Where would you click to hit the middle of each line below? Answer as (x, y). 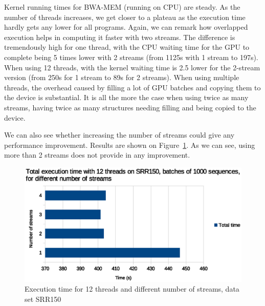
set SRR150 (43, 299)
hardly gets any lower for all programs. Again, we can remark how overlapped (126, 27)
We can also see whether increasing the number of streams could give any (119, 135)
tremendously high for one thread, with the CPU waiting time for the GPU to (127, 47)
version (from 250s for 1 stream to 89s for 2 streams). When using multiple (122, 77)
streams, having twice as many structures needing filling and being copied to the (130, 107)
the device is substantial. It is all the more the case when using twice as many (126, 97)
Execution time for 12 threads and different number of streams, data (132, 289)
